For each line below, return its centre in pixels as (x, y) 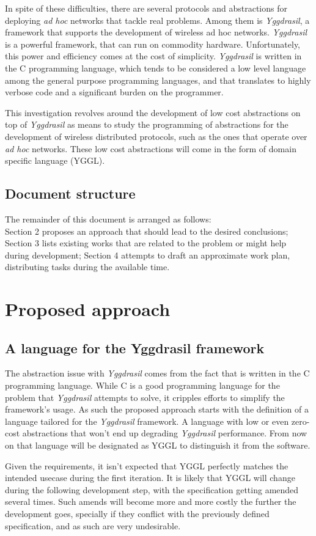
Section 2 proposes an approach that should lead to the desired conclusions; (147, 231)
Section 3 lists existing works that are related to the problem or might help (146, 243)
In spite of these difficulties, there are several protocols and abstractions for (146, 8)
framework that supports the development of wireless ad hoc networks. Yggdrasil (156, 32)
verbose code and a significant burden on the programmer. (114, 92)
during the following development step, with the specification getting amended (152, 489)
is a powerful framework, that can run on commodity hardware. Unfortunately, (153, 44)
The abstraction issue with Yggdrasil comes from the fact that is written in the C (157, 373)
